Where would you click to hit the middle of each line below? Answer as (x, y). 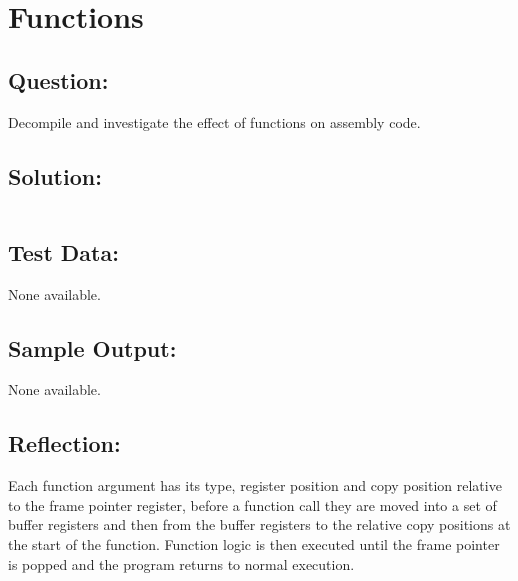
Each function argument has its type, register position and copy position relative (255, 485)
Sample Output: (92, 347)
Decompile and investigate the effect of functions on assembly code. (214, 121)
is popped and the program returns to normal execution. (181, 563)
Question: (58, 79)
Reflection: (64, 443)
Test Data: (63, 251)
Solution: (55, 175)
